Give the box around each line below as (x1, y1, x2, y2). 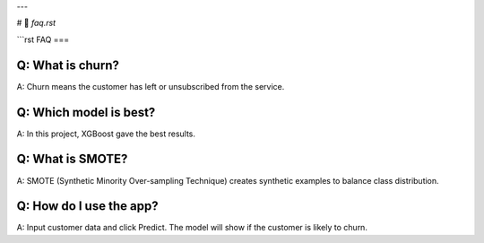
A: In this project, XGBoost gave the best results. (16, 128, 196, 139)
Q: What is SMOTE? (16, 152, 128, 167)
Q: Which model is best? (16, 104, 156, 120)
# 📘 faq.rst (16, 18, 56, 29)
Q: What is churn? (16, 57, 120, 73)
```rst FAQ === (16, 34, 70, 45)
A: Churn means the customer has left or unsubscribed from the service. (16, 81, 285, 91)
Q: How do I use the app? (16, 198, 159, 214)
